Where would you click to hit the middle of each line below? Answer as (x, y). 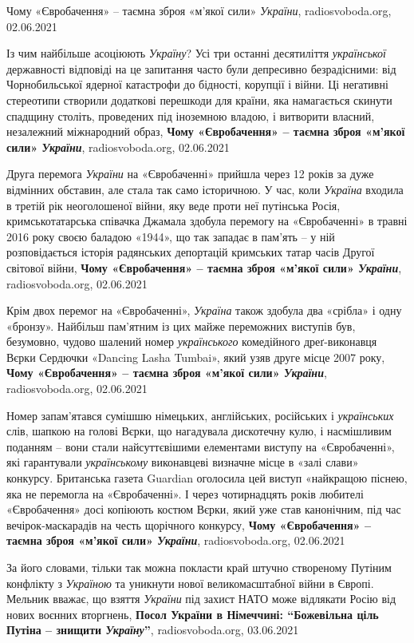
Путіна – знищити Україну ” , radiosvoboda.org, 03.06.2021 (153, 630)
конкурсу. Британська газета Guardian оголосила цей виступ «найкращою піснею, (207, 478)
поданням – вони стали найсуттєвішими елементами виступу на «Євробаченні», (201, 446)
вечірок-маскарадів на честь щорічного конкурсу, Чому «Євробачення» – (189, 524)
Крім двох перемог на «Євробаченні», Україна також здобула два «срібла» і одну (204, 310)
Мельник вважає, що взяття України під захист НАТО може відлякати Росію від (201, 599)
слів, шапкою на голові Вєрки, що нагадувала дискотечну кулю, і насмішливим (199, 431)
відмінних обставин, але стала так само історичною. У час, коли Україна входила (205, 189)
